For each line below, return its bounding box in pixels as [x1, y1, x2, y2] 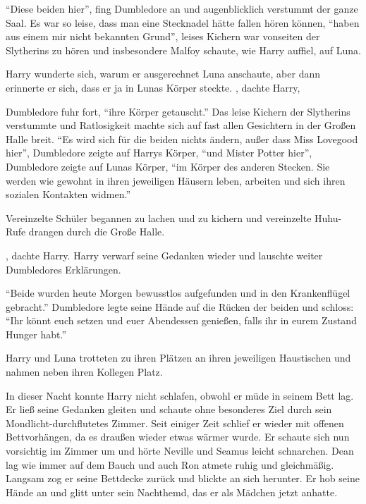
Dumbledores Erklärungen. [6, 262, 121, 276]
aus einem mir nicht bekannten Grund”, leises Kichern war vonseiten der [6, 29, 320, 44]
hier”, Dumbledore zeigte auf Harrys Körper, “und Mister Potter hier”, [6, 145, 312, 160]
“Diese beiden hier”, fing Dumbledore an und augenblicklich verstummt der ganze [6, 1, 358, 16]
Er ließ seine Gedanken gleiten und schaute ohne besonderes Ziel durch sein [6, 402, 332, 417]
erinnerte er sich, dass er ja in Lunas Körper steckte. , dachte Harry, [6, 80, 300, 94]
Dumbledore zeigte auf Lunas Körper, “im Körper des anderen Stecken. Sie [6, 159, 330, 173]
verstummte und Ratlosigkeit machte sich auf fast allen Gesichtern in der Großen [6, 118, 356, 133]
